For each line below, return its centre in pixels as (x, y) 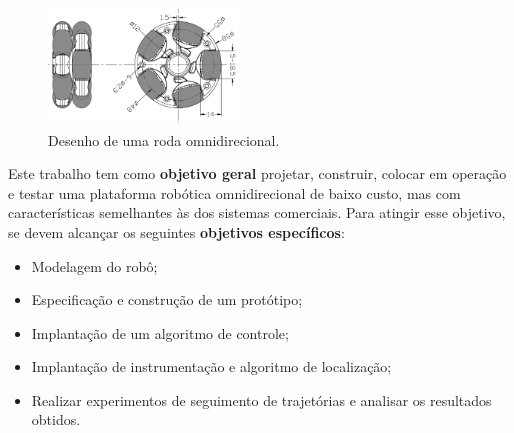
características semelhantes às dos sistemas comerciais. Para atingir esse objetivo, (257, 212)
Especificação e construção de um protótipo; (167, 299)
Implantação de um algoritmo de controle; (160, 332)
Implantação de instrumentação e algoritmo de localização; (211, 366)
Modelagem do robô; (94, 265)
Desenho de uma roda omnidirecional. (164, 139)
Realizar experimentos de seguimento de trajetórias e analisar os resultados (261, 399)
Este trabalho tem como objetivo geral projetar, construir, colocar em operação (257, 173)
